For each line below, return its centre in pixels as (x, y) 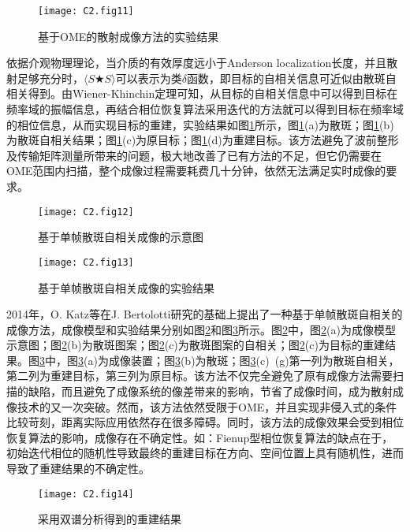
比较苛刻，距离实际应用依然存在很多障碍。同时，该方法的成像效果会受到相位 (205, 422)
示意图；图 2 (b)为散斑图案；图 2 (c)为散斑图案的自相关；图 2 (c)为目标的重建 (196, 345)
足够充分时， (50, 78)
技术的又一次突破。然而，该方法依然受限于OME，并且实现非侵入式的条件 (207, 406)
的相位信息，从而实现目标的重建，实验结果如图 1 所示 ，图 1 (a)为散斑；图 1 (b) (200, 124)
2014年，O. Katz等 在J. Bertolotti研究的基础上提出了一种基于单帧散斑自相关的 (205, 314)
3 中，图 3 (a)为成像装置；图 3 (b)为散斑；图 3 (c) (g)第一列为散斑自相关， (220, 360)
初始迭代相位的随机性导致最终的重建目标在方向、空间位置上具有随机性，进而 (205, 453)
